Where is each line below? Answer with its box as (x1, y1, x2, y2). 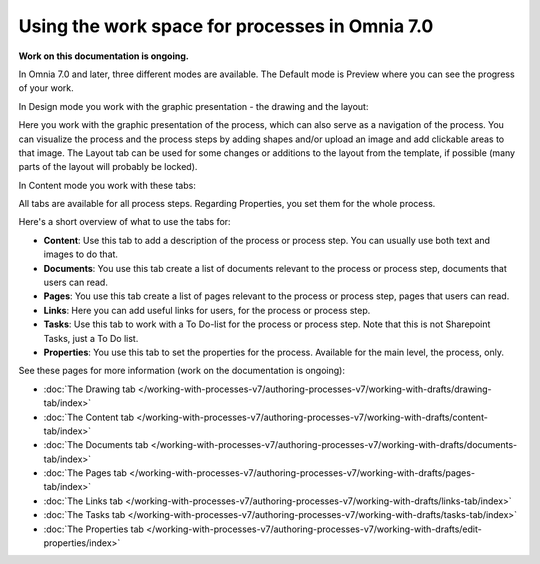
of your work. (18, 82, 74, 94)
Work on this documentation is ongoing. (18, 50, 189, 62)
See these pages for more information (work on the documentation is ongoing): (18, 365, 345, 377)
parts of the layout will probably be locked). (18, 161, 198, 173)
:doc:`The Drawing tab (43, 383, 136, 395)
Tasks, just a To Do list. (43, 332, 139, 344)
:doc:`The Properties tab (43, 523, 145, 535)
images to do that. (43, 248, 119, 260)
